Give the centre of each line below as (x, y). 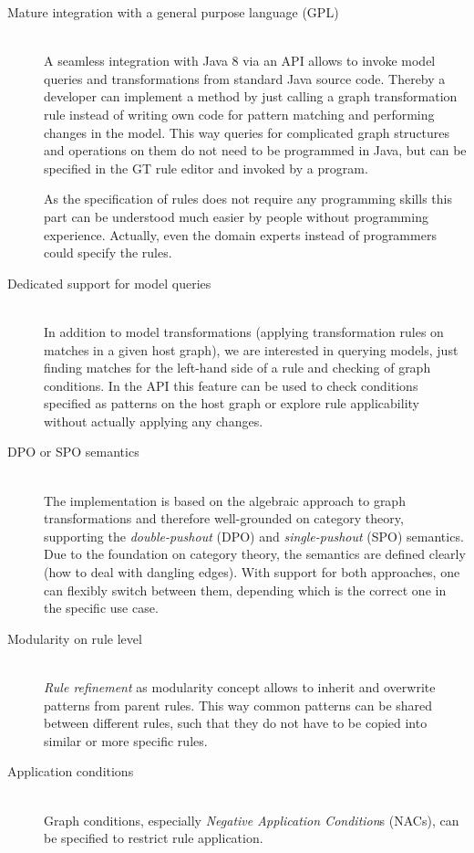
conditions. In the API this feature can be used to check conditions (231, 385)
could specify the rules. (108, 253)
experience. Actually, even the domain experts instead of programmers (240, 234)
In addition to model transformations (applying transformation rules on (244, 331)
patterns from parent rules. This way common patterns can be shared (238, 705)
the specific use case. (101, 608)
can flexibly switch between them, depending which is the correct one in (245, 590)
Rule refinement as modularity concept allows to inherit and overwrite (240, 687)
